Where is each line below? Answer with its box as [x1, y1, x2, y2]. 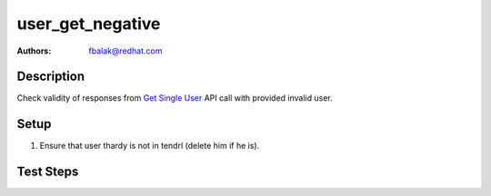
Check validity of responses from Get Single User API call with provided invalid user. [16, 93, 333, 103]
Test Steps [16, 164, 79, 180]
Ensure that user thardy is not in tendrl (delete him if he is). [39, 141, 260, 152]
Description [16, 69, 85, 84]
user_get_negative [16, 14, 161, 34]
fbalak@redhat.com [88, 45, 163, 56]
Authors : [16, 45, 52, 56]
